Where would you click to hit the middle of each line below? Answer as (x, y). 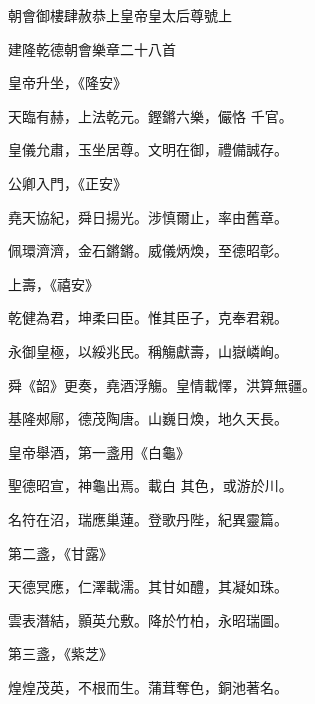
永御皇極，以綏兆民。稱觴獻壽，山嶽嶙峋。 (148, 350)
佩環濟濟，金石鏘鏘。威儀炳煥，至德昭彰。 (148, 250)
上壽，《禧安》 (53, 283)
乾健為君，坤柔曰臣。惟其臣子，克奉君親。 (148, 317)
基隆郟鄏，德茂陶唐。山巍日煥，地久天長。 (148, 418)
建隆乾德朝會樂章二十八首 (92, 48)
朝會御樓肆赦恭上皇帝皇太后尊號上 (120, 15)
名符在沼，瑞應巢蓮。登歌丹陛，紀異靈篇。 (148, 518)
